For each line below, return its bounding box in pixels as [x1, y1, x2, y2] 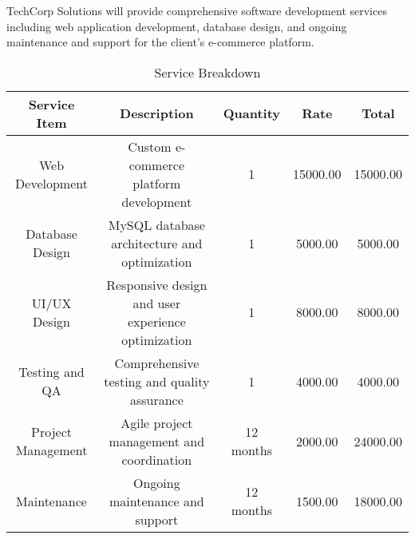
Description [120, 104, 194, 123]
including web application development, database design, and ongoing [6, 18, 347, 34]
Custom [128, 137, 172, 156]
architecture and [111, 233, 203, 252]
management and [109, 431, 205, 450]
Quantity [223, 104, 281, 123]
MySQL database [108, 215, 205, 234]
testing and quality [104, 371, 210, 390]
